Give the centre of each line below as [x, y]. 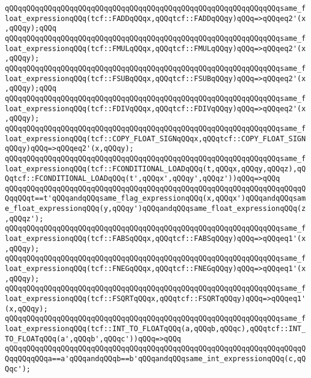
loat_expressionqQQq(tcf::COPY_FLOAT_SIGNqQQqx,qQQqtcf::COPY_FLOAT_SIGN [155, 139]
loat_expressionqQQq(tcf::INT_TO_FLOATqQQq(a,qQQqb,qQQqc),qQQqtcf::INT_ [155, 329]
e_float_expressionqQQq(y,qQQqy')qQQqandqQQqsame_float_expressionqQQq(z [155, 209]
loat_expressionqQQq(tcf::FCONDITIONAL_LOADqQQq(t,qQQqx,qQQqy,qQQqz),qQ [155, 169]
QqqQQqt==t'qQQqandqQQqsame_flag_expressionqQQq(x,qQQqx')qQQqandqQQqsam [155, 199]
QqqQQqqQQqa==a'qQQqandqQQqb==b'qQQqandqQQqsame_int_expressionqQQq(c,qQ [155, 358]
